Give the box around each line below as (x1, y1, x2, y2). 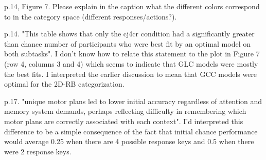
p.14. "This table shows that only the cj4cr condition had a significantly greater (4, 28, 255, 39)
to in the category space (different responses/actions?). (4, 11, 177, 22)
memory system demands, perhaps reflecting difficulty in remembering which (4, 106, 246, 116)
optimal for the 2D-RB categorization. (4, 78, 125, 89)
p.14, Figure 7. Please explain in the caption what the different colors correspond (4, 1, 260, 11)
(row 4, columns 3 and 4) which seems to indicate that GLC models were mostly (4, 58, 258, 69)
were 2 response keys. (4, 146, 72, 156)
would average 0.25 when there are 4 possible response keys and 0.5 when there (4, 136, 254, 147)
